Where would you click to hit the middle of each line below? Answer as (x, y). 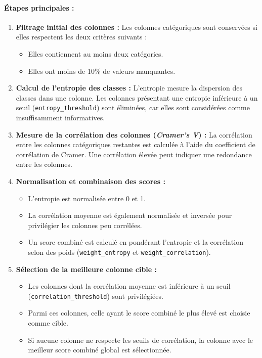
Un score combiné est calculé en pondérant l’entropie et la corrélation (136, 242)
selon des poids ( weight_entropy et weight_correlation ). (119, 252)
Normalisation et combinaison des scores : (91, 181)
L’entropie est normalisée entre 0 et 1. (87, 198)
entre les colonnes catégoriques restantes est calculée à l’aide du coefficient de (136, 144)
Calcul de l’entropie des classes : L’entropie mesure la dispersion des (129, 88)
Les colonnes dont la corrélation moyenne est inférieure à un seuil (129, 286)
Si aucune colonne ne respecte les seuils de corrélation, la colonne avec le (141, 340)
